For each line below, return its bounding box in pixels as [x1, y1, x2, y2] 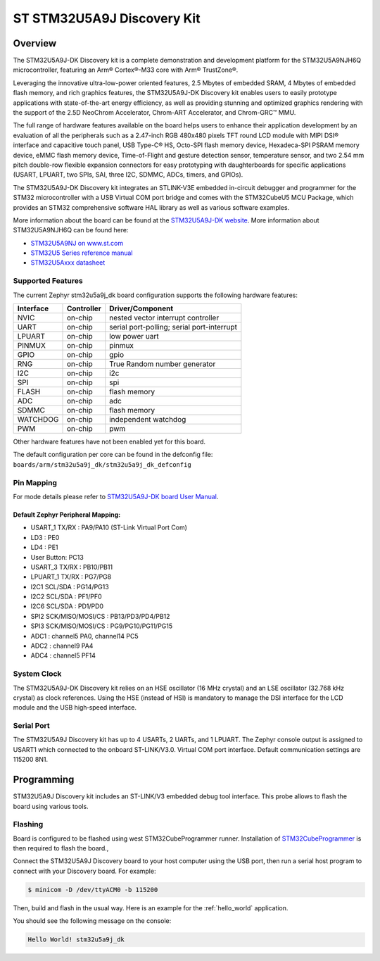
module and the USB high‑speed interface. [13, 703, 137, 712]
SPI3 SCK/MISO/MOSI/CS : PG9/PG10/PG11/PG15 [30, 622, 173, 630]
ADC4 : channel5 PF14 [30, 651, 96, 660]
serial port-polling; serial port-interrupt [109, 322, 237, 332]
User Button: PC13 [30, 553, 84, 561]
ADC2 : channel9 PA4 [30, 641, 94, 651]
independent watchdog [109, 415, 186, 425]
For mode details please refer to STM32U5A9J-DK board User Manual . [13, 492, 219, 501]
